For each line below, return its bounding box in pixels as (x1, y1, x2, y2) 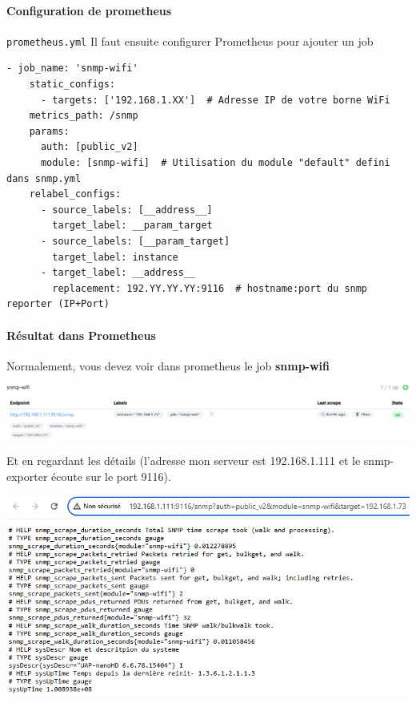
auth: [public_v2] (40, 141, 138, 153)
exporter (6, 467, 48, 484)
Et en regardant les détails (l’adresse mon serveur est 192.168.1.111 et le (6, 452, 361, 469)
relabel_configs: (29, 188, 122, 200)
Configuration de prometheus (6, 2, 172, 18)
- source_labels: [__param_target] (40, 235, 230, 247)
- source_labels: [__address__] (40, 204, 213, 216)
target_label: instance (52, 251, 178, 263)
